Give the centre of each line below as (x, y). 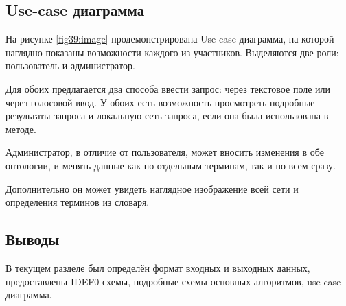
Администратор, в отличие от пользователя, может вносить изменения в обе (165, 152)
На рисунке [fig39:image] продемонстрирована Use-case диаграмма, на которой (170, 39)
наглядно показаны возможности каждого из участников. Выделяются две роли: (172, 52)
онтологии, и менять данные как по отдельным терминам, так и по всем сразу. (171, 165)
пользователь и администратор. (70, 66)
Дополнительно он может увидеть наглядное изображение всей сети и (152, 188)
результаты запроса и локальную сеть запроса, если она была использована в (167, 116)
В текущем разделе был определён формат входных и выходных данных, (158, 267)
